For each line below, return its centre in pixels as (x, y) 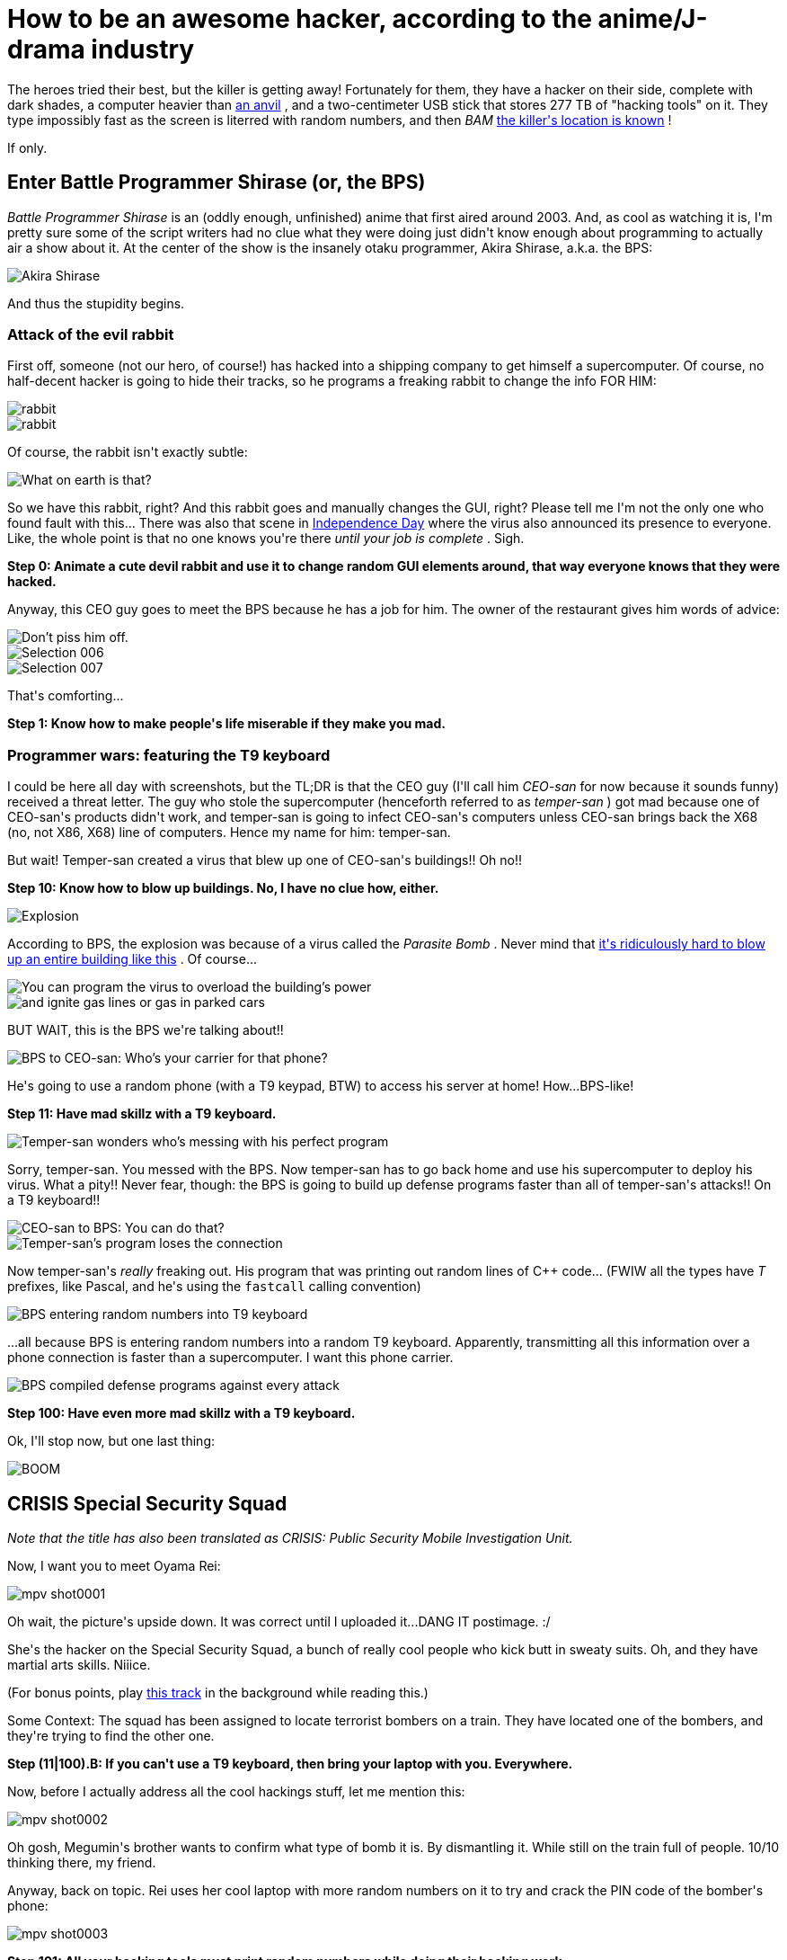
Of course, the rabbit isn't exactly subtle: (128, 452)
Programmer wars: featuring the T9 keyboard (169, 755)
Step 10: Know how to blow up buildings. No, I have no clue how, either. (223, 888)
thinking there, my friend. (82, 1862)
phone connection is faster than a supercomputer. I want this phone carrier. (230, 1358)
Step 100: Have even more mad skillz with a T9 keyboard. (181, 1413)
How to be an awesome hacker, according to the (300, 19)
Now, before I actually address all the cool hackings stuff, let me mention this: (236, 1791)
